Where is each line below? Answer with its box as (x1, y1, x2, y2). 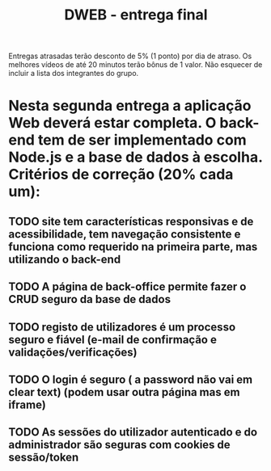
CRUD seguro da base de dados (8, 292, 171, 306)
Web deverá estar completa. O (8, 114, 217, 132)
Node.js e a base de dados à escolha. (8, 148, 263, 166)
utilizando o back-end (8, 252, 121, 266)
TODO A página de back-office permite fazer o (8, 280, 247, 294)
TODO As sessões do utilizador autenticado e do (8, 426, 257, 439)
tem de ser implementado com (37, 131, 247, 149)
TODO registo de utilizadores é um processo (8, 320, 236, 334)
